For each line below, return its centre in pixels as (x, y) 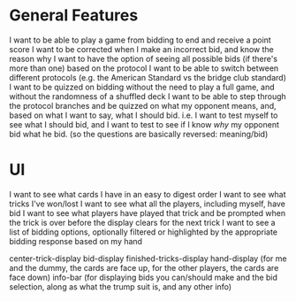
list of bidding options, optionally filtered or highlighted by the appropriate (144, 232)
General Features (74, 15)
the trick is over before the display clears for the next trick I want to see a (142, 222)
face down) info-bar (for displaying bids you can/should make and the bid (144, 277)
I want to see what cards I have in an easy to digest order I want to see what (148, 194)
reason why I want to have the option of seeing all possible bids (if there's (144, 58)
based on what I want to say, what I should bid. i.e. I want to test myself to (144, 115)
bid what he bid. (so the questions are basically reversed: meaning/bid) (139, 134)
